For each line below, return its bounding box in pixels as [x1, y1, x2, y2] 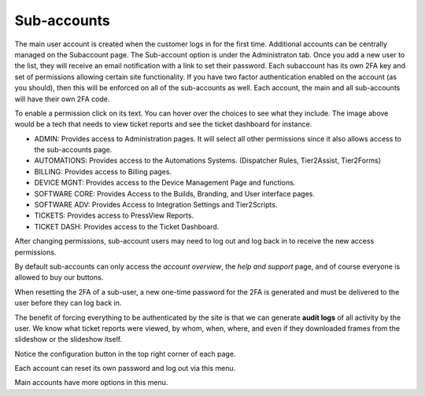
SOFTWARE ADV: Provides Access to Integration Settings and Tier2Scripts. [34, 200, 278, 210]
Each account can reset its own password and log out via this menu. [14, 364, 236, 373]
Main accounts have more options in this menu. [14, 378, 168, 387]
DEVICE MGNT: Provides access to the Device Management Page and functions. [34, 178, 296, 188]
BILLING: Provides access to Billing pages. [34, 167, 172, 176]
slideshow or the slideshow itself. [14, 335, 122, 344]
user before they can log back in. [14, 299, 122, 308]
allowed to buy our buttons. [14, 273, 104, 282]
